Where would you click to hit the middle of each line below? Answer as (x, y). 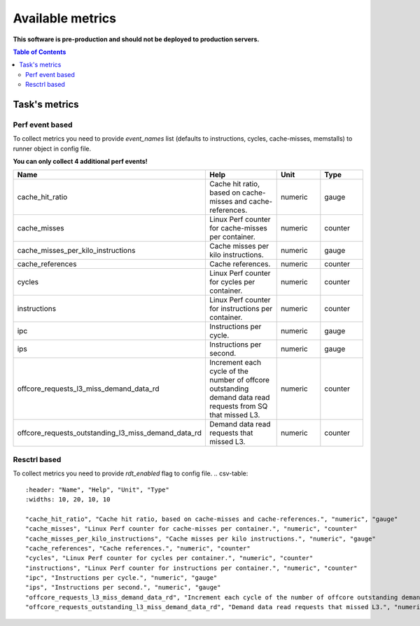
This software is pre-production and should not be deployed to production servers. (136, 39)
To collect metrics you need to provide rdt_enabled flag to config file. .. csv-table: (131, 473)
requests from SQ (239, 406)
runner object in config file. (52, 148)
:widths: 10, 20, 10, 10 (68, 499)
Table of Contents (40, 52)
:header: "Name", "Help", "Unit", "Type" (97, 489)
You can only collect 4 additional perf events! (80, 162)
